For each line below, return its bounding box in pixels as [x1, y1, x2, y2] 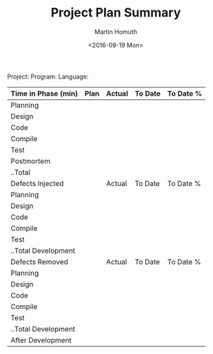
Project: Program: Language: [7, 72, 89, 81]
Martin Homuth [94, 28, 138, 36]
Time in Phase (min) [10, 88, 78, 98]
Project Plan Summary [50, 5, 181, 21]
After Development [10, 335, 72, 345]
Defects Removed [10, 257, 69, 267]
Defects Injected [10, 178, 64, 188]
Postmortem [10, 156, 50, 166]
